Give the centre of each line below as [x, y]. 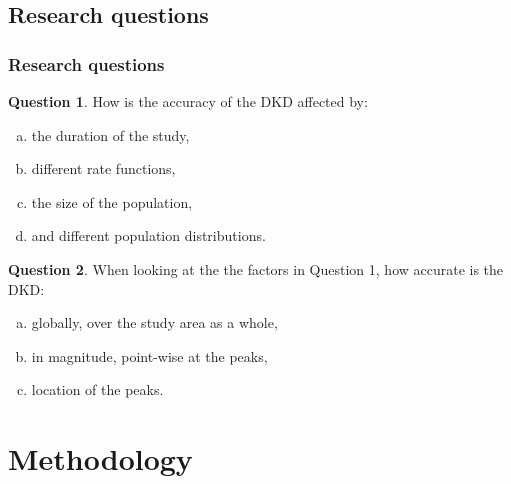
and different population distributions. [148, 235]
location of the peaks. [97, 389]
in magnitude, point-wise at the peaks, [149, 355]
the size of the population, [112, 201]
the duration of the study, [110, 134]
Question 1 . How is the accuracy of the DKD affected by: [188, 101]
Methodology [100, 458]
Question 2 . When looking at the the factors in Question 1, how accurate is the [256, 268]
